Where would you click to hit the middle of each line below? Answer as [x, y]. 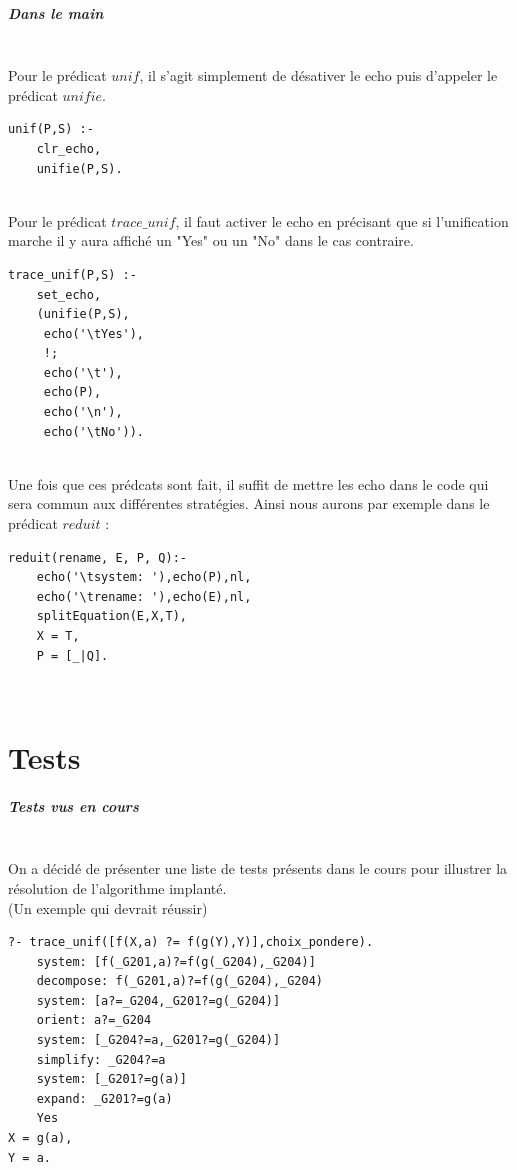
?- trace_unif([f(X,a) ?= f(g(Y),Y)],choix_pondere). [191, 942]
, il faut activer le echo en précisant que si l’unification [342, 220]
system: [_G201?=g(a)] [111, 1079]
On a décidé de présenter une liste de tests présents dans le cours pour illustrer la [258, 868]
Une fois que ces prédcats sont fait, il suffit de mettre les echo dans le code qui [248, 483]
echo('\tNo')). [94, 431]
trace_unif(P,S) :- [72, 274]
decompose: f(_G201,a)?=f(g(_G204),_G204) [179, 981]
